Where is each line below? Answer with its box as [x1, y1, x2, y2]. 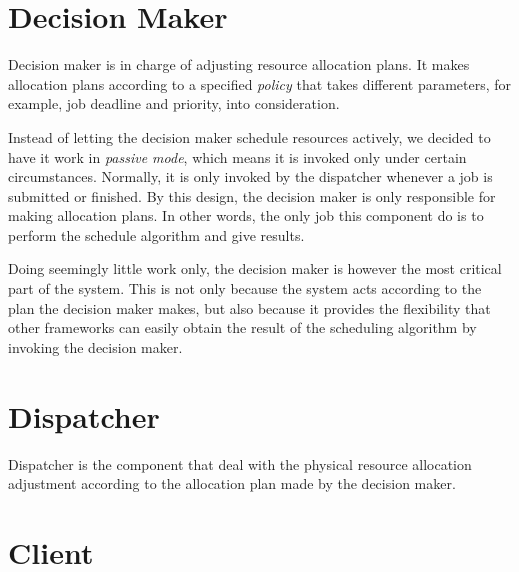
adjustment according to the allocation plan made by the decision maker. [8, 473, 456, 494]
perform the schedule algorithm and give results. [8, 224, 305, 245]
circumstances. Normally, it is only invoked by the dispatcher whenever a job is [8, 166, 493, 187]
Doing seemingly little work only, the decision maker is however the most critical [8, 258, 502, 279]
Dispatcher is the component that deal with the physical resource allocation [8, 453, 472, 474]
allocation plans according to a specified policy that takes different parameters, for [8, 73, 512, 94]
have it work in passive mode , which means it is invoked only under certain [8, 146, 467, 167]
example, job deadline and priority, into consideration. [8, 93, 340, 114]
